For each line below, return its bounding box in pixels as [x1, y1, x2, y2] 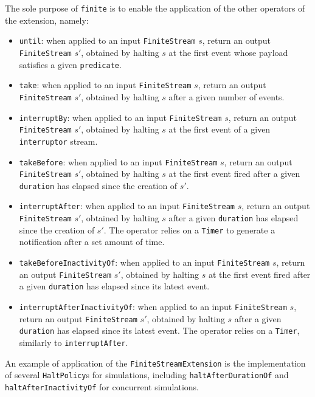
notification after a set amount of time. [19, 235, 165, 248]
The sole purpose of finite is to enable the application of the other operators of [5, 2, 305, 14]
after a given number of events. [168, 90, 285, 103]
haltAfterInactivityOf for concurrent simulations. [5, 380, 199, 393]
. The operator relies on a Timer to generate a [103, 223, 275, 236]
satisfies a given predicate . [19, 58, 122, 71]
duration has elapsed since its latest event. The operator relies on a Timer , [19, 324, 300, 337]
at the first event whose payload [168, 46, 288, 58]
